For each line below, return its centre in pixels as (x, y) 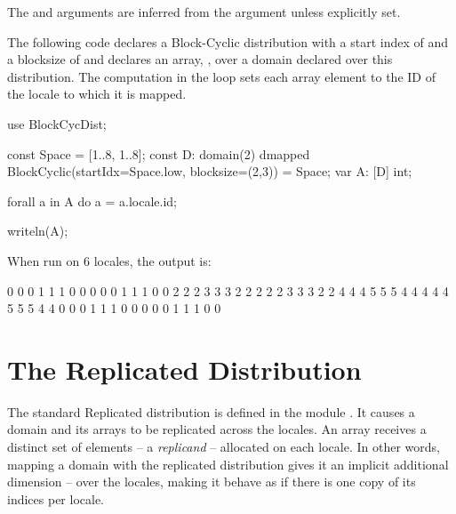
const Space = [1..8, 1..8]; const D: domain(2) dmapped (159, 153)
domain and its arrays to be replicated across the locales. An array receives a (217, 429)
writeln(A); (38, 231)
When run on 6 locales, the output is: (109, 260)
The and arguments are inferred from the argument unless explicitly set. (204, 12)
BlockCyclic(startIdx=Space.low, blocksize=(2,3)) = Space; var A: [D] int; (210, 171)
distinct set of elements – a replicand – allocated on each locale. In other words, (224, 447)
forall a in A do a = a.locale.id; (92, 201)
